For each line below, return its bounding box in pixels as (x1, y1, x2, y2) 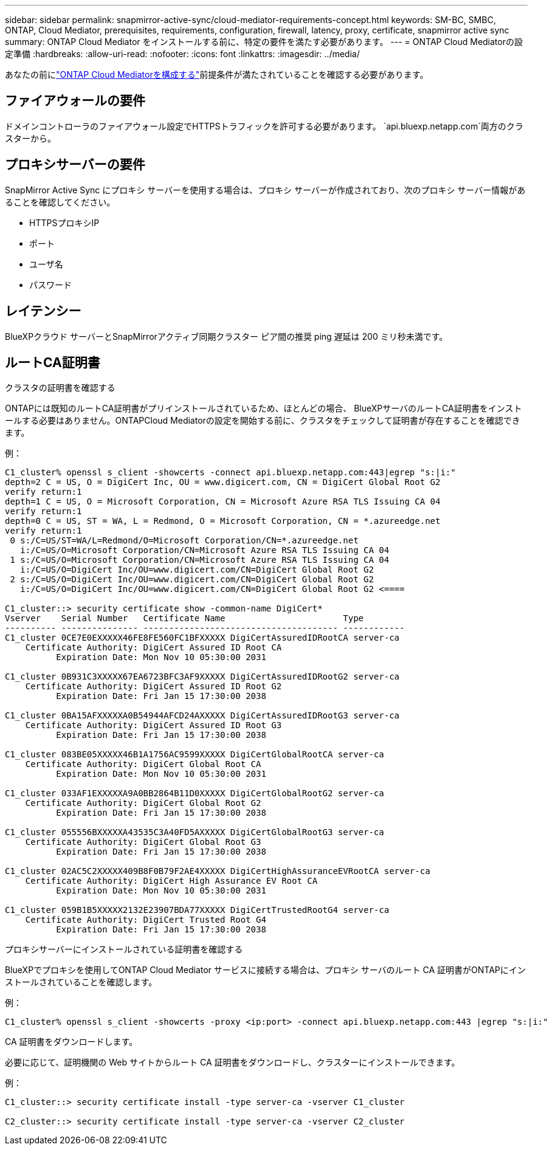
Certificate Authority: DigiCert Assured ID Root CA (25, 642, 282, 653)
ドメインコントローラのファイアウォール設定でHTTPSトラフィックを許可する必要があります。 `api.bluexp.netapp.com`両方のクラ (5, 120, 523, 131)
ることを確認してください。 (5, 196, 116, 207)
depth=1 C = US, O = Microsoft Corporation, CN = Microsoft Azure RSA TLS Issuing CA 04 (5, 497, 441, 507)
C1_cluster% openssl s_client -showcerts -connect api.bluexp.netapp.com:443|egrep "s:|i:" (5, 467, 456, 478)
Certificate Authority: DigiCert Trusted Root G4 (25, 915, 266, 925)
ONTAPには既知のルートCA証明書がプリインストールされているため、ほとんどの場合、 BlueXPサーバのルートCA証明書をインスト (5, 403, 522, 414)
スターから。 (5, 133, 56, 143)
